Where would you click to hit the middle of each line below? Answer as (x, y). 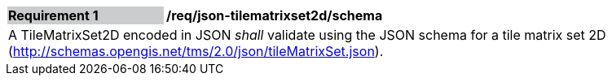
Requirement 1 (53, 15)
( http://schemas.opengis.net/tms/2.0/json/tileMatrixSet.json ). (196, 51)
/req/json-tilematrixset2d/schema (275, 15)
